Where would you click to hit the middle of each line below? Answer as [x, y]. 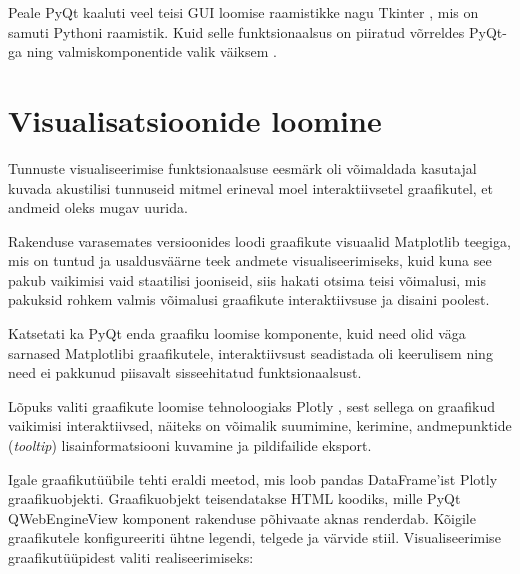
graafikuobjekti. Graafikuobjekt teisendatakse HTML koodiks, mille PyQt [234, 498]
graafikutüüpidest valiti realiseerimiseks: [131, 557]
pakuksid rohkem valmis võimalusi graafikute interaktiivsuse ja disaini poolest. [249, 299]
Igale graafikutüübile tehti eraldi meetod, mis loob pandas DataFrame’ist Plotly [253, 478]
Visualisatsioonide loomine [195, 119]
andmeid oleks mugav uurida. [98, 207]
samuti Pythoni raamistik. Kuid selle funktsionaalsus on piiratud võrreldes [236, 31]
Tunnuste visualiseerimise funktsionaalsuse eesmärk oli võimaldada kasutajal [242, 167]
